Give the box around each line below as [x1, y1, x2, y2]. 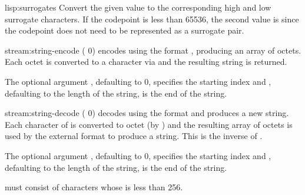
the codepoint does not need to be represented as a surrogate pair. [5, 24, 244, 37]
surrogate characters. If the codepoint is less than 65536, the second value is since [5, 12, 299, 25]
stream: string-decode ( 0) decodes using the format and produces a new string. [5, 107, 289, 119]
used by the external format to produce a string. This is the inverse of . [5, 130, 263, 142]
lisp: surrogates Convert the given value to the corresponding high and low [5, 1, 271, 13]
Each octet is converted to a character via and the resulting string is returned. [5, 55, 287, 68]
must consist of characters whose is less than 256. [5, 181, 183, 193]
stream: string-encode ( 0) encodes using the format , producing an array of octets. [5, 44, 301, 56]
